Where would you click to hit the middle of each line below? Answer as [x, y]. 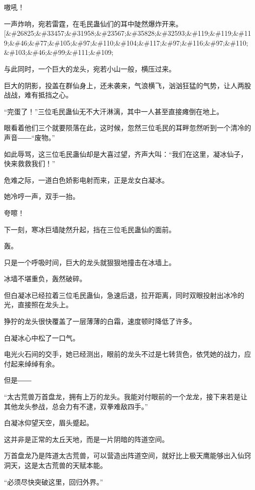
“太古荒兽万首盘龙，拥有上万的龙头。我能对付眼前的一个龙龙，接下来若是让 [126, 397]
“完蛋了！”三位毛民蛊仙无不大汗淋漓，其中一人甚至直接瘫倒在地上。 [114, 111]
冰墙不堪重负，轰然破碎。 [45, 279]
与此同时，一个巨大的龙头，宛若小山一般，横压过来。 [90, 68]
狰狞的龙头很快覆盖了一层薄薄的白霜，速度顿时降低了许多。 [100, 321]
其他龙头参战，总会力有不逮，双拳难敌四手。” [76, 406]
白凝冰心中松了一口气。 [42, 337]
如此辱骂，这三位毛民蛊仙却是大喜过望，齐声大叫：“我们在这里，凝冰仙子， [126, 154]
